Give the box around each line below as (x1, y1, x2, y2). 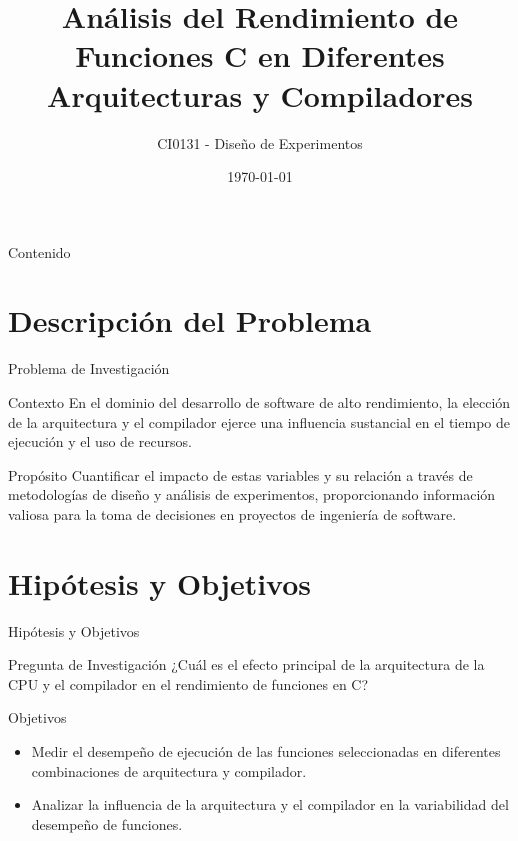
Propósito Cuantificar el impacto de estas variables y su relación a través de (8, 464, 473, 485)
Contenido (8, 241, 71, 262)
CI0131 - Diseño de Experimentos (157, 132, 363, 153)
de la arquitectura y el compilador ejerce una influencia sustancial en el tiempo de (8, 411, 510, 432)
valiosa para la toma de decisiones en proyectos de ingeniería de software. (8, 503, 457, 524)
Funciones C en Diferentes (75, 35, 445, 76)
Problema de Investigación (8, 358, 170, 379)
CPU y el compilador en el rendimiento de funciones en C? (8, 673, 369, 694)
